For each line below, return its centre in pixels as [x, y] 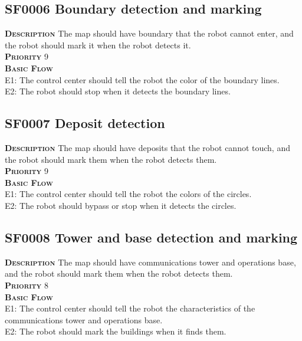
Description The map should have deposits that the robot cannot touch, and [147, 147]
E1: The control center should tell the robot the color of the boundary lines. [142, 79]
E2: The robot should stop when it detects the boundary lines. [118, 91]
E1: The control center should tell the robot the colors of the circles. [128, 194]
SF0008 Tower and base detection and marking [151, 237]
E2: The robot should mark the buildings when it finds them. [116, 331]
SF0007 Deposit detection [85, 123]
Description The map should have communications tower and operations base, [150, 262]
